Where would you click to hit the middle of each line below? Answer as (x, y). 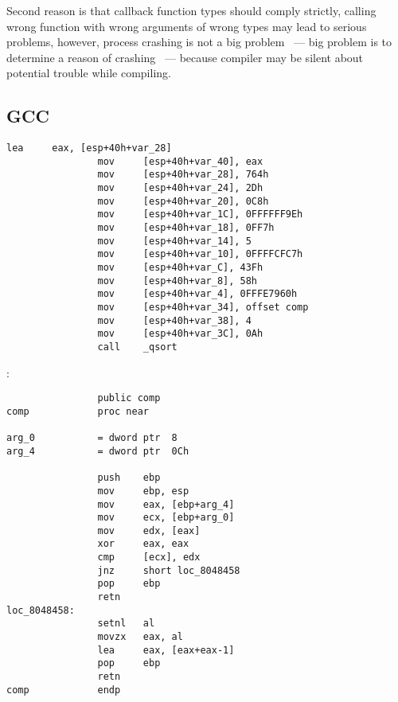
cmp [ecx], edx (149, 558)
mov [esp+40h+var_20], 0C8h (183, 201)
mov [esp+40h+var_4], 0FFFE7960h (197, 294)
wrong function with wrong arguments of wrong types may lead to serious (187, 26)
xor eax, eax (143, 544)
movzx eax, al (140, 637)
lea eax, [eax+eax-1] (166, 650)
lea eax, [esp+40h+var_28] (89, 148)
